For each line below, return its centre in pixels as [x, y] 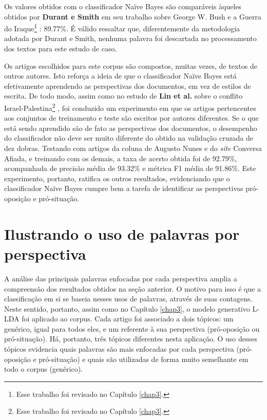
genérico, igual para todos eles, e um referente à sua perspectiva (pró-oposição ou [132, 328]
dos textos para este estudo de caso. [61, 49]
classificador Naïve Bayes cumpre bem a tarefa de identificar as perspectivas [124, 188]
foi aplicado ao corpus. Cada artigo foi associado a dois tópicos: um [128, 319]
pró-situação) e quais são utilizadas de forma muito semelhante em [144, 359]
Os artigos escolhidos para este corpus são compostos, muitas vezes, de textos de [131, 65]
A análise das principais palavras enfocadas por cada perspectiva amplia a [121, 278]
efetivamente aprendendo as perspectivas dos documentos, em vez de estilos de [128, 85]
